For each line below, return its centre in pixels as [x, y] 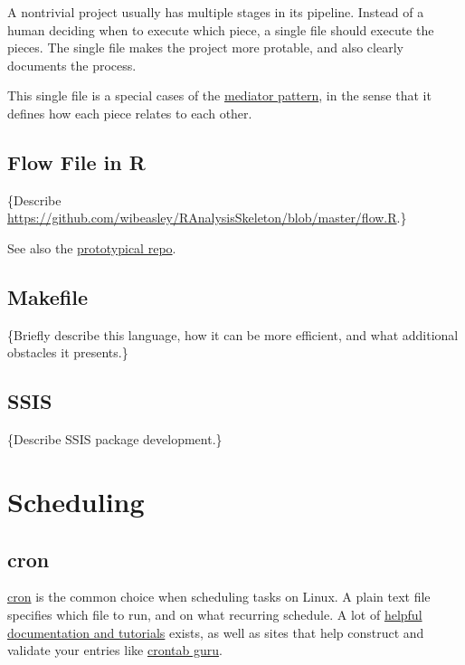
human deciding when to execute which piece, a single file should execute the [221, 29]
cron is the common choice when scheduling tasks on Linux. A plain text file [219, 597]
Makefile [47, 296]
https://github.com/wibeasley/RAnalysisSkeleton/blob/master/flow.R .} [207, 218]
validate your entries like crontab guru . [115, 650]
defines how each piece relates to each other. [130, 113]
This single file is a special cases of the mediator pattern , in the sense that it [219, 95]
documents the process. [72, 65]
